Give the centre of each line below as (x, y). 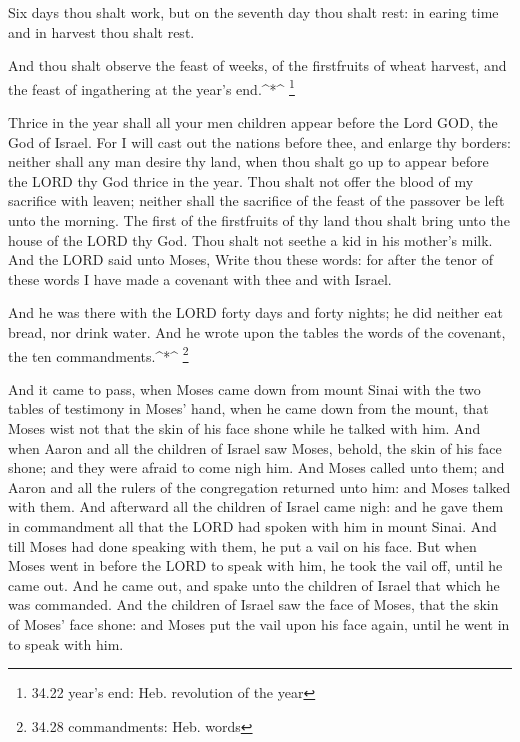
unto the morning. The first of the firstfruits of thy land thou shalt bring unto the (259, 220)
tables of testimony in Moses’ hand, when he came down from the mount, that (248, 408)
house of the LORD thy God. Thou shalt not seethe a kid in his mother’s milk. (250, 239)
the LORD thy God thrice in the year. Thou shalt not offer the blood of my (241, 180)
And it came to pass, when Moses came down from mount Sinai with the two (244, 388)
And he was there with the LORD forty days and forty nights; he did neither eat (255, 312)
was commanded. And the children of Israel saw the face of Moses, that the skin (253, 604)
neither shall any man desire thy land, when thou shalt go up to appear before (248, 161)
